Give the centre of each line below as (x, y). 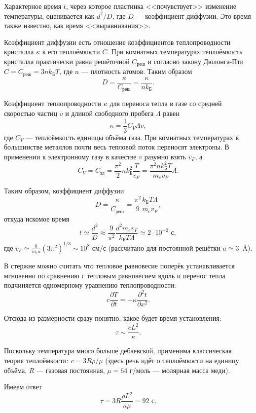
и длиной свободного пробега (110, 113)
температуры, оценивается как (49, 16)
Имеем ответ (23, 387)
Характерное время (33, 6)
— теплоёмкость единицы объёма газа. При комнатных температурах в (132, 137)
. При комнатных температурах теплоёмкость (175, 52)
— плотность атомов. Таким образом (137, 71)
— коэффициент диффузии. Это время (193, 16)
